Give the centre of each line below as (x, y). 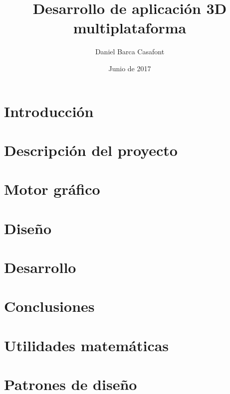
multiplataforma (130, 28)
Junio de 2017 (130, 68)
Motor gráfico (52, 189)
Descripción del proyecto (91, 150)
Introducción (49, 111)
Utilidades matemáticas (87, 345)
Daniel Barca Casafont (130, 52)
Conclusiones (49, 306)
